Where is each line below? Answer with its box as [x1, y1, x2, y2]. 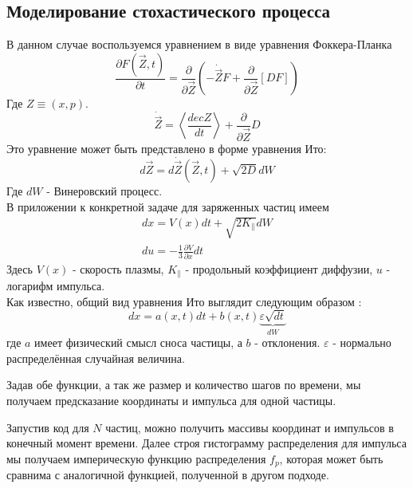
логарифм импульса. [6, 277, 105, 294]
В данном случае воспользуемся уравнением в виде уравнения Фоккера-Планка [6, 36, 392, 53]
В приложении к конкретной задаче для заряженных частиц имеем [6, 198, 329, 214]
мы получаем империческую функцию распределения [6, 450, 266, 466]
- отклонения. [254, 334, 321, 351]
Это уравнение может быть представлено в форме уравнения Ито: [6, 140, 327, 156]
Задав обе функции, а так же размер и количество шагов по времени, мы [6, 376, 361, 393]
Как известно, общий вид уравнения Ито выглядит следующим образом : [6, 293, 362, 309]
